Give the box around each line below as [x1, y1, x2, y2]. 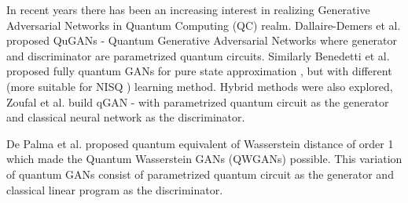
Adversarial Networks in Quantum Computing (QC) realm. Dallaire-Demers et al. [6, 16, 401, 33]
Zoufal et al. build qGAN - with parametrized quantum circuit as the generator [6, 93, 389, 110]
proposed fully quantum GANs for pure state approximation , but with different [6, 63, 392, 79]
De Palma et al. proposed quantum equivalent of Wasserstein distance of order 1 [6, 135, 394, 151]
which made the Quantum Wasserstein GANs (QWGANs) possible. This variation [6, 150, 402, 167]
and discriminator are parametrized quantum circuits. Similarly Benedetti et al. [6, 47, 390, 63]
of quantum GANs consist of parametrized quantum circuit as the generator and [6, 165, 394, 182]
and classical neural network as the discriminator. [6, 109, 245, 125]
